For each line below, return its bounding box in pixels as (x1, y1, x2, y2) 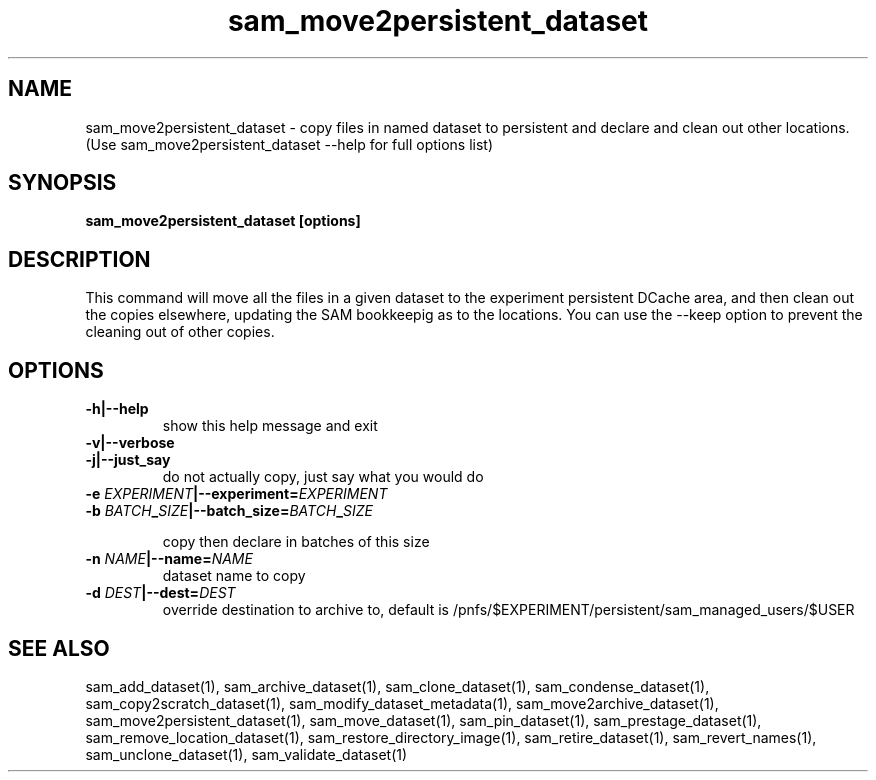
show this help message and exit (162, 417, 378, 435)
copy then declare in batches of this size (162, 533, 430, 551)
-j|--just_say (85, 451, 171, 469)
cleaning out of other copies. (85, 323, 275, 341)
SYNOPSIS (8, 170, 117, 196)
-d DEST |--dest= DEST (85, 584, 236, 602)
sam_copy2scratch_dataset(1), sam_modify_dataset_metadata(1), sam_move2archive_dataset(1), (85, 694, 719, 712)
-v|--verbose (85, 434, 175, 452)
